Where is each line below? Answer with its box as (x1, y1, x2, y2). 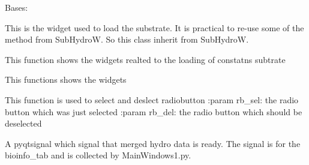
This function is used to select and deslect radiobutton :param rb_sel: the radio (5, 93, 299, 106)
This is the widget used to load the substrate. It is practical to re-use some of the (5, 21, 304, 34)
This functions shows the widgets (5, 73, 127, 86)
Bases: (5, 1, 28, 13)
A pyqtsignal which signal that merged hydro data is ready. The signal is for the (5, 137, 301, 149)
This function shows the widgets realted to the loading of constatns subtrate (5, 53, 286, 65)
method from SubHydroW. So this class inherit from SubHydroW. (5, 33, 249, 46)
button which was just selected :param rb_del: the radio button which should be (5, 105, 302, 118)
